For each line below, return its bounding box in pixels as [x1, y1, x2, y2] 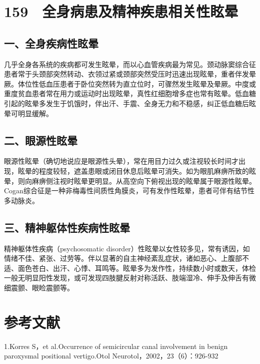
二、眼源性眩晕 [4, 132, 77, 148]
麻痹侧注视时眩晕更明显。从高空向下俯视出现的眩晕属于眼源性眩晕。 [31, 175, 256, 186]
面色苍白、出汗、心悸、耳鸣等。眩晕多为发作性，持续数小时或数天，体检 [17, 262, 256, 273]
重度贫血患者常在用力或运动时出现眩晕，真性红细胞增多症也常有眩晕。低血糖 [4, 88, 256, 99]
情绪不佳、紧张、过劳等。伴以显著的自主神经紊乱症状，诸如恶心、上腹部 [4, 253, 242, 263]
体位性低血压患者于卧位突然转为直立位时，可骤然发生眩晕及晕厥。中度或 [17, 78, 256, 89]
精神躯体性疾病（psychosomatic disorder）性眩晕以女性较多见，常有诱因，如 [4, 243, 250, 253]
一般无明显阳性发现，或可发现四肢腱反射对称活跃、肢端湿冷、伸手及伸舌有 [4, 272, 249, 283]
